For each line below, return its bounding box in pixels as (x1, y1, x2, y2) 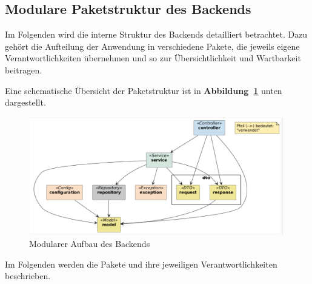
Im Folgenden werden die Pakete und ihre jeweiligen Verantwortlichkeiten (5, 257, 277, 270)
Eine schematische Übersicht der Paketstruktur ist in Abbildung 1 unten (5, 84, 282, 96)
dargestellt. (5, 96, 46, 109)
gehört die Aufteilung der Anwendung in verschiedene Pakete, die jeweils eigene (5, 39, 300, 52)
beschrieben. (5, 269, 51, 282)
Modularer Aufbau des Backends (29, 237, 150, 250)
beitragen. (5, 63, 42, 76)
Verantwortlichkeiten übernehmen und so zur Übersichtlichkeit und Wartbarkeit (5, 52, 301, 64)
